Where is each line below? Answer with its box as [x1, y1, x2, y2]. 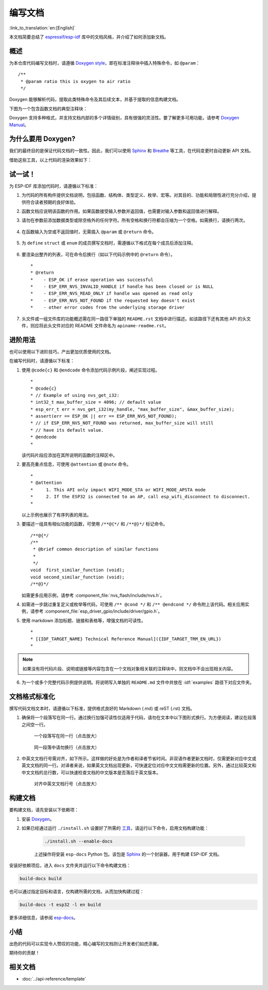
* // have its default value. [30, 427, 104, 433]
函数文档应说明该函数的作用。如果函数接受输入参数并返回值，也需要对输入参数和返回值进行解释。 [21, 208, 222, 214]
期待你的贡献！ [9, 950, 40, 956]
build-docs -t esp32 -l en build [19, 902, 101, 907]
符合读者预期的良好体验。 [25, 199, 78, 205]
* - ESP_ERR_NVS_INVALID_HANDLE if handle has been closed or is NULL [30, 284, 214, 289]
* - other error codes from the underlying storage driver [30, 305, 185, 310]
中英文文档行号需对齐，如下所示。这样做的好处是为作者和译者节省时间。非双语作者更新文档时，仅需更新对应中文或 [21, 756, 257, 762]
